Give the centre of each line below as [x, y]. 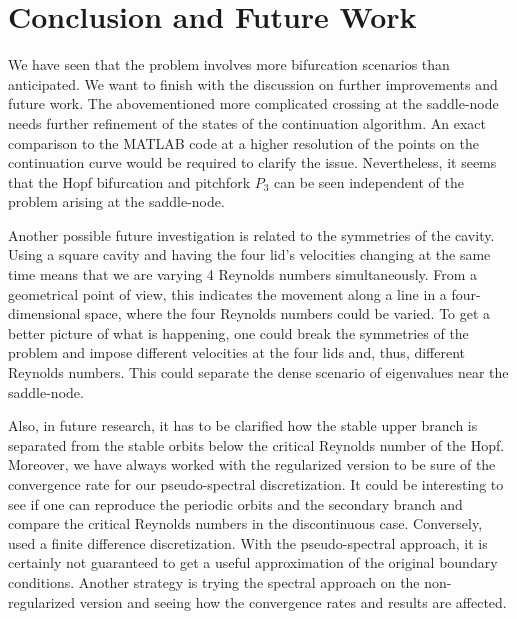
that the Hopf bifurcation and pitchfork [129, 181]
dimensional [44, 313]
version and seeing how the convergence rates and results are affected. [293, 601]
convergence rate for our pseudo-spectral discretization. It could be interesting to [256, 484]
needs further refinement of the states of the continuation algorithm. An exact [247, 122]
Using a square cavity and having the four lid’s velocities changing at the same [249, 254]
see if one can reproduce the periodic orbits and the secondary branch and [235, 503]
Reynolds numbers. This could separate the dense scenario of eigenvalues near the [258, 372]
